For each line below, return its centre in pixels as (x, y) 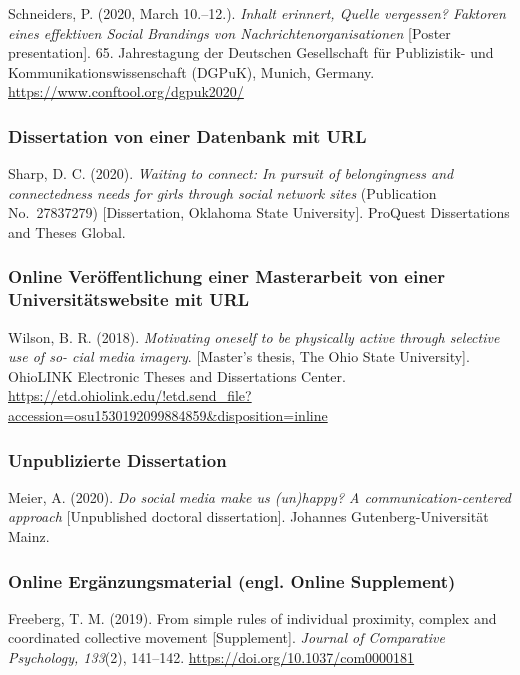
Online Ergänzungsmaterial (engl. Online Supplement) (232, 580)
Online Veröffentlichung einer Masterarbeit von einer (226, 276)
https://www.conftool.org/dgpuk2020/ (126, 91)
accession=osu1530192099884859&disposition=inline (168, 415)
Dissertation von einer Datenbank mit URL (187, 135)
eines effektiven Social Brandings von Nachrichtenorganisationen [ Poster (229, 32)
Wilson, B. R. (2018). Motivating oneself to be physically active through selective (254, 336)
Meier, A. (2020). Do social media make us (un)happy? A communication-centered (260, 496)
